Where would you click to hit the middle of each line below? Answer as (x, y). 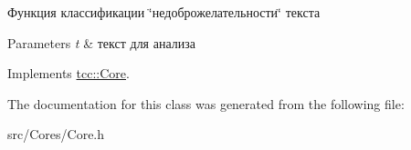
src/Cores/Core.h (56, 134)
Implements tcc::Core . (68, 73)
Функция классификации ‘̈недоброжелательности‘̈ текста (164, 12)
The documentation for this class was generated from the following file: (206, 103)
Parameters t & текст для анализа (101, 42)
